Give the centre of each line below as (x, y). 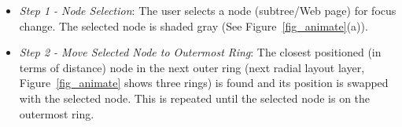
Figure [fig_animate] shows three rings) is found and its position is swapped (204, 83)
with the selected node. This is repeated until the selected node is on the (195, 98)
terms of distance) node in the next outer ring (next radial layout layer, (192, 67)
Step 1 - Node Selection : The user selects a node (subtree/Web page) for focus (208, 10)
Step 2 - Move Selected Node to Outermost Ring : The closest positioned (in (200, 52)
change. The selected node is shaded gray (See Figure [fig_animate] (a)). (194, 25)
